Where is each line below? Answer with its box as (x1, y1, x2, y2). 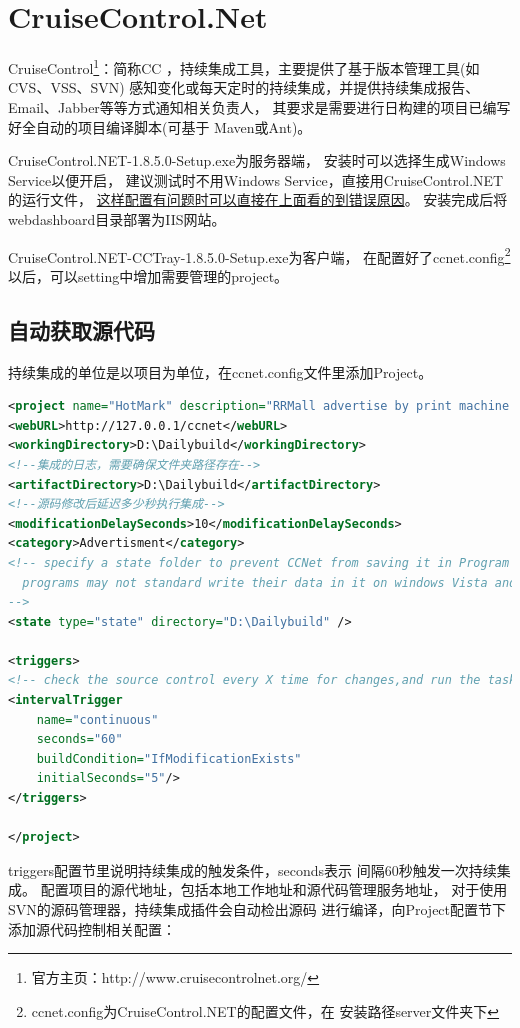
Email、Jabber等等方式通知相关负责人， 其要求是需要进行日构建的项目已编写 (8, 96, 511, 117)
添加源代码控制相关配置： (8, 918, 176, 939)
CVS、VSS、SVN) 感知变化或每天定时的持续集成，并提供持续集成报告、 (8, 77, 480, 98)
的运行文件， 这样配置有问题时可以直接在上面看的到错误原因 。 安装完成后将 (8, 189, 508, 210)
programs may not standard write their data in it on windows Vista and (22, 575, 517, 590)
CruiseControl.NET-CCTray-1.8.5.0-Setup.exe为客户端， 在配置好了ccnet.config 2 (8, 243, 511, 267)
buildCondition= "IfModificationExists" (36, 751, 302, 766)
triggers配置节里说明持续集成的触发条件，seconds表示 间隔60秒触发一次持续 (8, 859, 497, 880)
